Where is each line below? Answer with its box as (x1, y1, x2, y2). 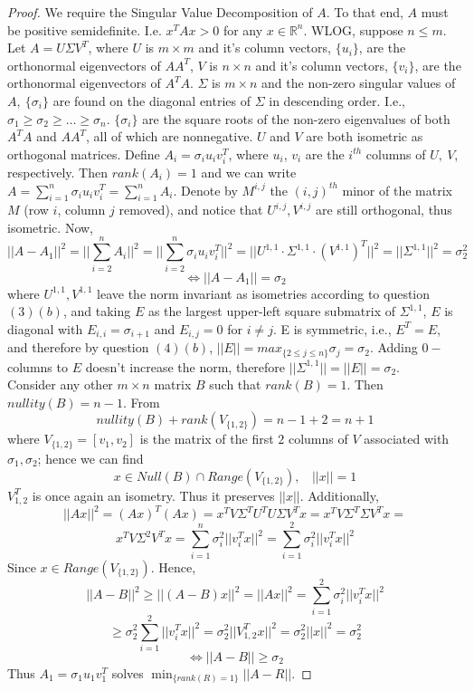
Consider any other (7, 375, 113, 394)
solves (111, 663, 144, 682)
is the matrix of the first (139, 429, 274, 448)
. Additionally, (299, 485, 379, 504)
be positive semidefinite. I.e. (7, 20, 162, 39)
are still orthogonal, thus (316, 200, 452, 219)
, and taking (62, 302, 131, 321)
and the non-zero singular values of (261, 73, 456, 92)
